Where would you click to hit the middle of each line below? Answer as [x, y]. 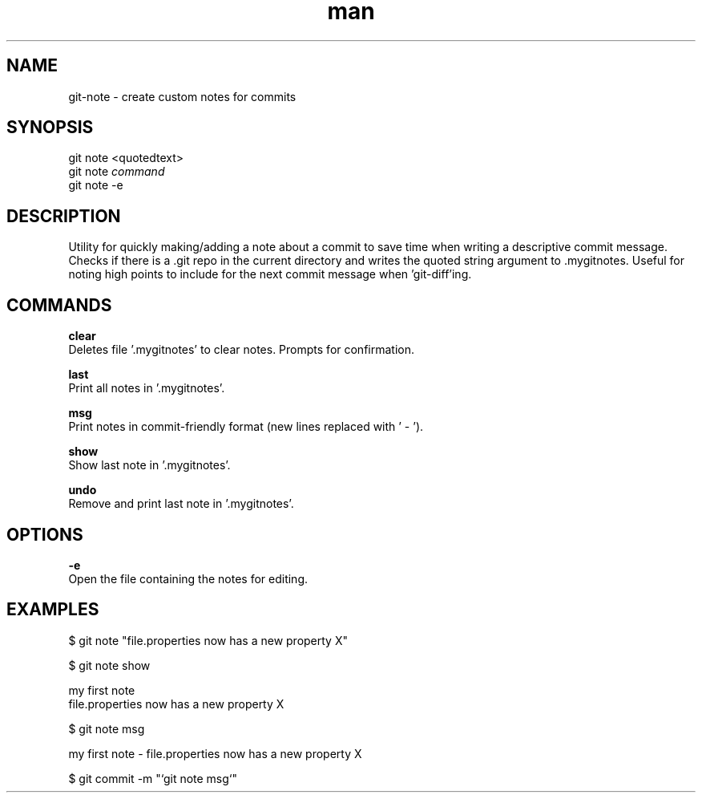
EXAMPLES [53, 610]
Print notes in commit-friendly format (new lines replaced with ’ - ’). [246, 427]
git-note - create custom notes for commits [182, 96]
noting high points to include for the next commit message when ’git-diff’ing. [270, 274]
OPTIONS [45, 534]
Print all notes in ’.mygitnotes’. [147, 388]
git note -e [96, 185]
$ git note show [109, 665]
